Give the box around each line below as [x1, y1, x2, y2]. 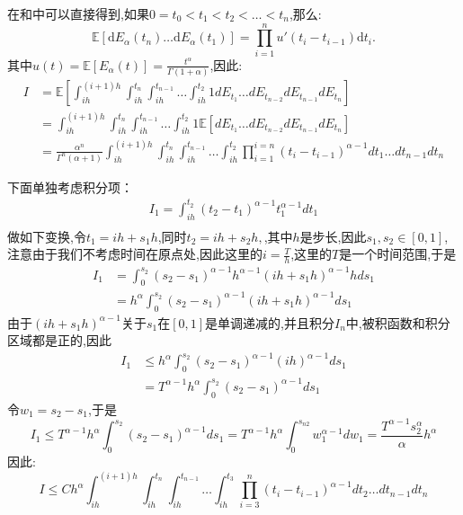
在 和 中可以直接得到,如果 [7, 4, 149, 22]
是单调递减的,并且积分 [205, 313, 334, 332]
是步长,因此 [299, 226, 367, 245]
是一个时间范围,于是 [339, 244, 457, 263]
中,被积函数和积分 [345, 313, 450, 332]
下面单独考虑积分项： [7, 177, 133, 196]
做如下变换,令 [7, 226, 86, 245]
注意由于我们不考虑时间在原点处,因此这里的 [7, 244, 263, 263]
